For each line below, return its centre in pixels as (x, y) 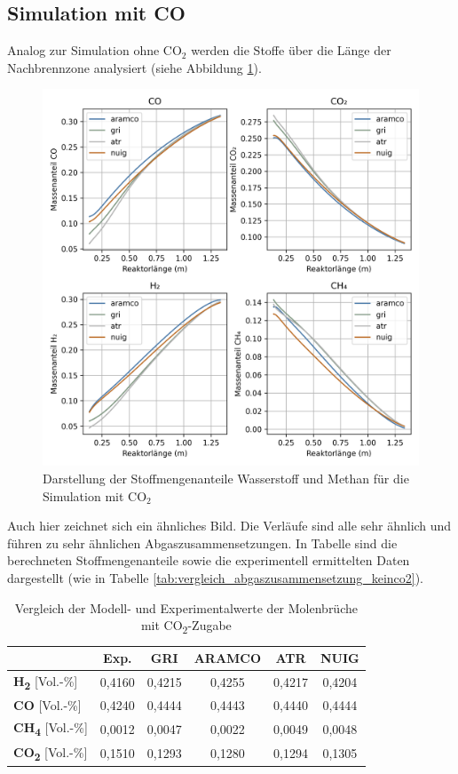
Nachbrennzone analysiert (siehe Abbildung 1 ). (134, 67)
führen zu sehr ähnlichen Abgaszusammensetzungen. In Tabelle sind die (202, 543)
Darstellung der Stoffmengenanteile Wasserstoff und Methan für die (226, 478)
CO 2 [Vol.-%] (51, 753)
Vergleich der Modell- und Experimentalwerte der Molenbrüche (186, 607)
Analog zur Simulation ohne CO (95, 50)
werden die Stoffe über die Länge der (291, 50)
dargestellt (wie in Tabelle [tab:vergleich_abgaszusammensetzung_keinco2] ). (216, 577)
